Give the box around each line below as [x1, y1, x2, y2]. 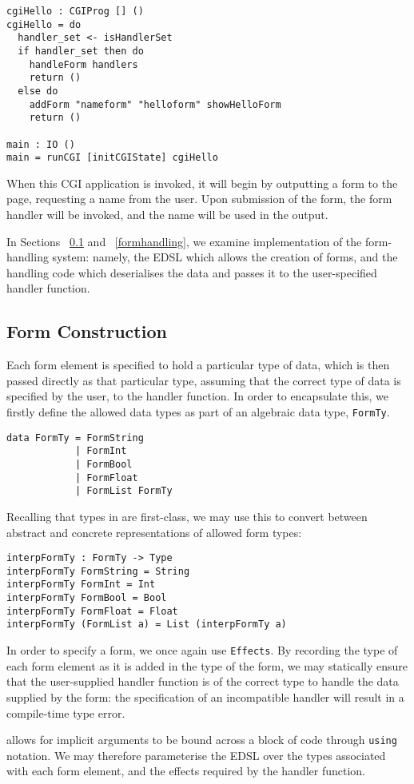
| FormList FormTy [74, 485, 173, 497]
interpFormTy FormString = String [6, 565, 190, 577]
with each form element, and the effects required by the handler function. [6, 762, 366, 779]
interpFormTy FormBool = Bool [6, 592, 167, 604]
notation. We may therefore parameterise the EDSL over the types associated [6, 746, 386, 763]
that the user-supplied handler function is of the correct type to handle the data [6, 673, 399, 690]
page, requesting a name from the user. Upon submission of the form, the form [6, 190, 392, 207]
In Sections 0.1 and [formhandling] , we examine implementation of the [6, 233, 362, 249]
